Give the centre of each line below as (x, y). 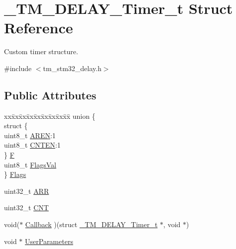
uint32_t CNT (26, 207)
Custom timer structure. (41, 51)
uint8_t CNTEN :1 (32, 145)
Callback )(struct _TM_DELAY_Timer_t (91, 224)
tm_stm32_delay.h (72, 68)
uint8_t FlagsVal (30, 164)
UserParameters (49, 241)
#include (18, 68)
